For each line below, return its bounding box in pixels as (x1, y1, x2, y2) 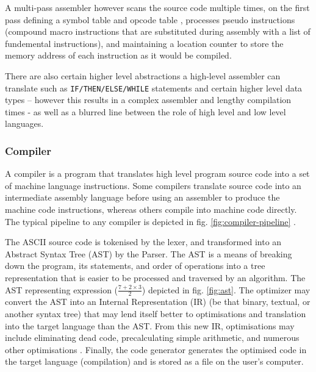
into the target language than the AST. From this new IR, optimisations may (5, 319, 295, 332)
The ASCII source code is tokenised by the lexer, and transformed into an (5, 235, 282, 248)
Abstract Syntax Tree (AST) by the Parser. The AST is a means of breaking (5, 247, 292, 260)
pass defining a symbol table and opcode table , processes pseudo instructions (5, 13, 295, 26)
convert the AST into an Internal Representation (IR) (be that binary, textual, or (5, 295, 311, 308)
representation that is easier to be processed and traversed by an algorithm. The (5, 271, 306, 284)
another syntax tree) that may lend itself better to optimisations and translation (5, 307, 306, 320)
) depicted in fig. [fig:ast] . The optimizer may (142, 283, 311, 296)
